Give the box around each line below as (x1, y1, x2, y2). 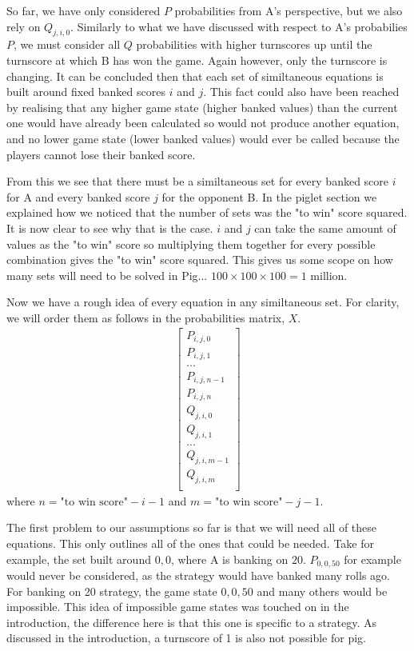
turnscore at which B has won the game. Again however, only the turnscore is (6, 51, 388, 68)
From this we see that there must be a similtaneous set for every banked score (6, 173, 389, 190)
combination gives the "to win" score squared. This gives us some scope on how (6, 251, 393, 268)
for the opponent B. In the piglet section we (161, 188, 377, 205)
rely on (6, 18, 41, 34)
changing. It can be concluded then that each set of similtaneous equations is (6, 67, 384, 84)
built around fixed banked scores (6, 83, 165, 100)
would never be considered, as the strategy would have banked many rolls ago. (6, 567, 390, 584)
